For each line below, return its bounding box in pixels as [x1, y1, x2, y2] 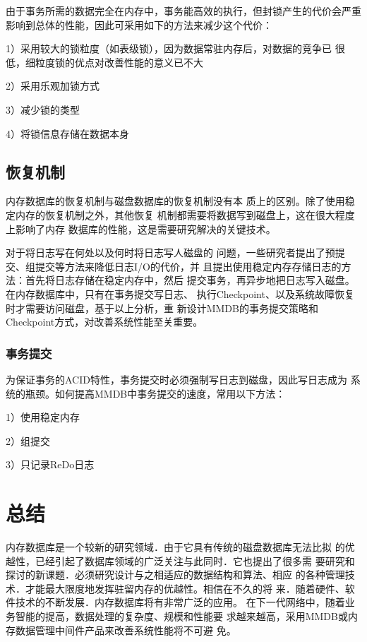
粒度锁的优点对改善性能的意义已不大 [35, 54, 203, 69]
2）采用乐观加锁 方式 [6, 78, 100, 93]
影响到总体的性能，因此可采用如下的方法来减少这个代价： [6, 17, 272, 32]
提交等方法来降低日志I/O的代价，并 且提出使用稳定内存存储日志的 [35, 258, 342, 273]
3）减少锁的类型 [6, 102, 80, 117]
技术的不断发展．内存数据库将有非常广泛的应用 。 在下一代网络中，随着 [15, 595, 345, 610]
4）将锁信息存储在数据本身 [6, 126, 129, 141]
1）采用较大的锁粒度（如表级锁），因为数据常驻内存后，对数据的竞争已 [6, 41, 332, 56]
